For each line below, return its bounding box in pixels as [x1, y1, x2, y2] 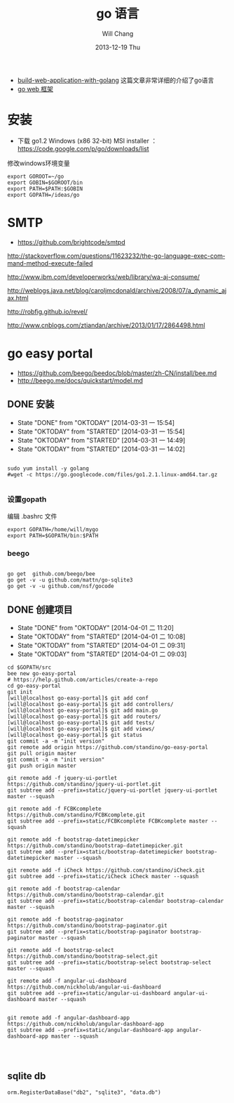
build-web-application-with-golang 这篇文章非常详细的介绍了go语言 [17, 76, 214, 84]
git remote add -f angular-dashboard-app [7, 1014, 130, 1022]
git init [7, 688, 33, 696]
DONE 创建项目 [7, 603, 74, 615]
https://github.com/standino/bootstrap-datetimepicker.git [7, 842, 184, 849]
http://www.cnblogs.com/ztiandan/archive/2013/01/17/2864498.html [7, 320, 205, 329]
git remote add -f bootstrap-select [7, 946, 114, 953]
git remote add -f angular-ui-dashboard [7, 977, 128, 984]
